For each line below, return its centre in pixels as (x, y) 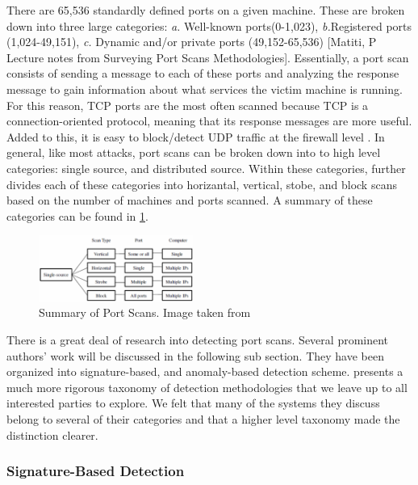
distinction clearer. (52, 434)
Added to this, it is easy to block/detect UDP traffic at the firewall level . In (196, 136)
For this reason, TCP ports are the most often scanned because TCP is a (188, 105)
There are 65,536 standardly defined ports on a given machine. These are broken (206, 10)
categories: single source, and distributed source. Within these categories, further (206, 168)
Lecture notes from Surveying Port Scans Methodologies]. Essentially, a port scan (208, 57)
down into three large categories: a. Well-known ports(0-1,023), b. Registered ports (209, 25)
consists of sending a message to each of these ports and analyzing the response (203, 73)
